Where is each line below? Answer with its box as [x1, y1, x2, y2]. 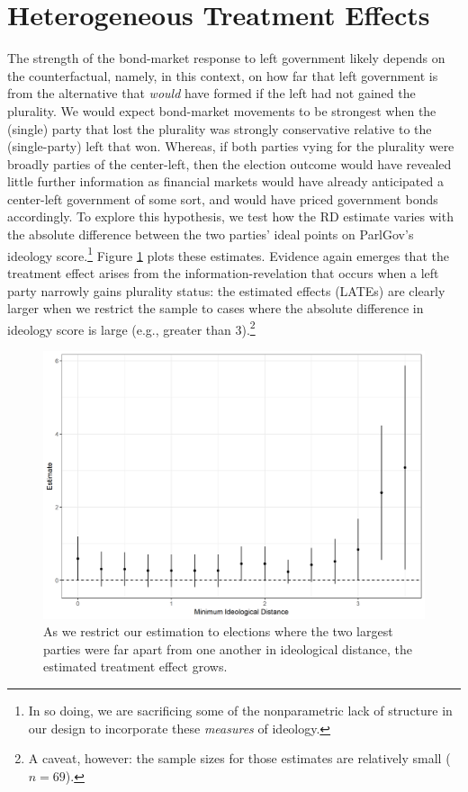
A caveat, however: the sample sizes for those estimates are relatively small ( [28, 749, 451, 768]
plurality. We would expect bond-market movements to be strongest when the [7, 101, 436, 120]
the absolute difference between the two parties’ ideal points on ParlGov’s [7, 225, 414, 244]
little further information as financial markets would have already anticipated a [7, 172, 444, 191]
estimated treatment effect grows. [43, 657, 228, 676]
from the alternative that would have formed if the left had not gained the [7, 84, 416, 103]
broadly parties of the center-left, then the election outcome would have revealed [7, 154, 452, 173]
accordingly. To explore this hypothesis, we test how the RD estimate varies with [7, 207, 454, 226]
